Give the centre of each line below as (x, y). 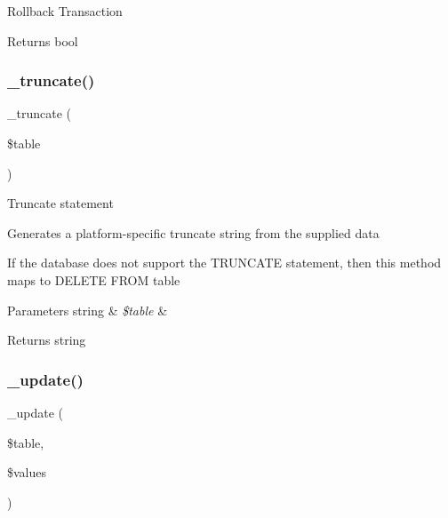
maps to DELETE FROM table (94, 279)
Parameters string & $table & (88, 310)
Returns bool (43, 40)
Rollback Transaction (65, 11)
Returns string (47, 340)
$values (27, 472)
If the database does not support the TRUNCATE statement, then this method (224, 263)
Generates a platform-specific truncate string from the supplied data (193, 232)
